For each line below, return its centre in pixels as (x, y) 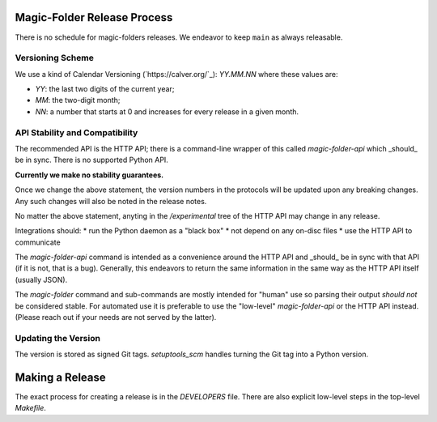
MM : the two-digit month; (78, 100)
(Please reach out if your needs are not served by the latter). (116, 318)
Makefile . (30, 408)
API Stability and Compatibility (76, 132)
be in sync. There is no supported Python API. (92, 160)
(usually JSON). (41, 279)
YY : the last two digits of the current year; (105, 89)
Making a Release (61, 377)
